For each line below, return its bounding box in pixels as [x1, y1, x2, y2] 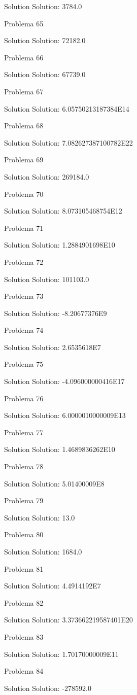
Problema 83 [4, 631, 44, 642]
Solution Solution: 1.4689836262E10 [4, 444, 115, 455]
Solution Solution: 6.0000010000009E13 [4, 410, 126, 421]
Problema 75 [4, 359, 44, 369]
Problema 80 [4, 529, 44, 540]
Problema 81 [4, 563, 44, 574]
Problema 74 [4, 325, 44, 335]
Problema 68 [4, 120, 44, 131]
